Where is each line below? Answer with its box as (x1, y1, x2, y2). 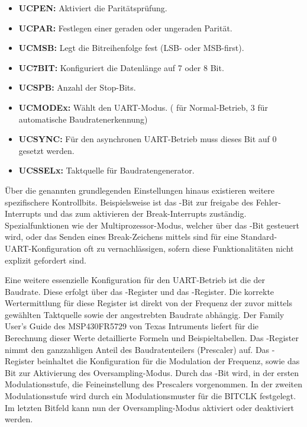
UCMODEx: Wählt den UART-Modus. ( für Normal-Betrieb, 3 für (18, 101, 269, 113)
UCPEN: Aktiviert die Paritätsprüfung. (18, 2, 167, 14)
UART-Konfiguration (5, 242, 82, 254)
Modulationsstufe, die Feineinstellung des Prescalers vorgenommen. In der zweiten (5, 378, 303, 390)
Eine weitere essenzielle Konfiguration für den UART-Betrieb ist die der (5, 274, 266, 286)
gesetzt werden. (18, 144, 75, 156)
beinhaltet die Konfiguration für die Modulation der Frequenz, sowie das (37, 355, 300, 367)
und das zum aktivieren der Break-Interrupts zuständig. (44, 207, 247, 220)
